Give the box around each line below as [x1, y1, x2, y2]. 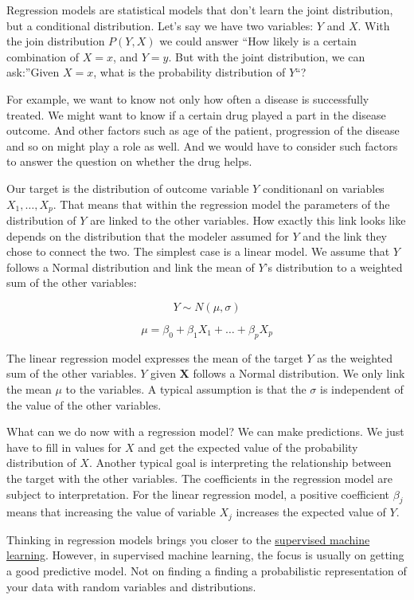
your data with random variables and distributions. [6, 578, 256, 594]
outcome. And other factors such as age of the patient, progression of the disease [6, 122, 400, 139]
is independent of [320, 380, 404, 397]
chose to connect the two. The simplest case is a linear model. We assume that [6, 243, 390, 260]
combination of [6, 48, 80, 65]
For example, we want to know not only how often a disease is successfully [6, 90, 369, 107]
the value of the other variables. [6, 396, 162, 413]
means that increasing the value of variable [6, 504, 216, 520]
